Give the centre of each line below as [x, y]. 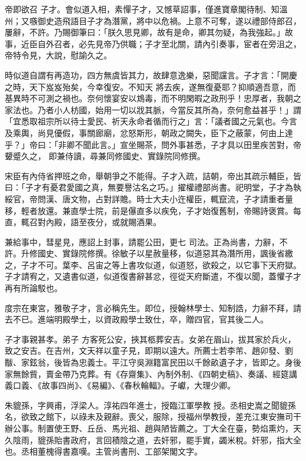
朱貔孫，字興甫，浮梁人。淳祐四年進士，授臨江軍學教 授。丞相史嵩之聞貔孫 [150, 405]
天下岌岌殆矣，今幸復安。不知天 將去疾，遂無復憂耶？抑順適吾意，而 [162, 86]
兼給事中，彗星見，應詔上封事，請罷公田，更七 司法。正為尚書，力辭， [142, 241]
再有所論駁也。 [34, 288]
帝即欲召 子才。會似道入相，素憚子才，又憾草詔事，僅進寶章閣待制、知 [142, 9]
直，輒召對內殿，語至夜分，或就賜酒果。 [83, 222]
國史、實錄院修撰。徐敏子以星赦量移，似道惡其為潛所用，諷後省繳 [165, 253]
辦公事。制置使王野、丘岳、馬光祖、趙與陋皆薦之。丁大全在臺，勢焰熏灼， [149, 428]
